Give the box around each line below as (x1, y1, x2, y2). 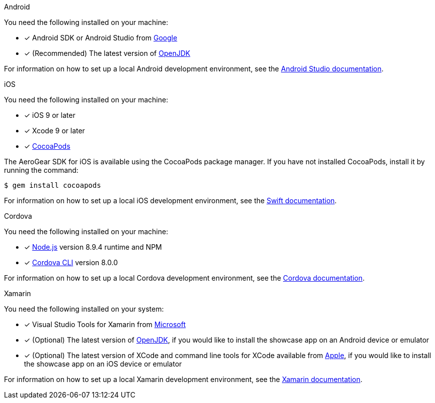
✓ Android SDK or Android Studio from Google (24, 33, 177, 42)
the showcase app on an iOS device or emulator (24, 360, 182, 368)
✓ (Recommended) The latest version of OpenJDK (24, 49, 190, 57)
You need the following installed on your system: (4, 305, 164, 313)
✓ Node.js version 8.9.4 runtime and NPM (24, 243, 162, 251)
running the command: (4, 166, 78, 174)
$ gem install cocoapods (4, 181, 101, 189)
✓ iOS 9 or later (24, 111, 75, 119)
